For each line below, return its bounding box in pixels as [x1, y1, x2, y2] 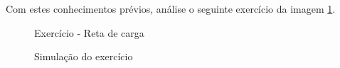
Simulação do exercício [34, 49, 133, 64]
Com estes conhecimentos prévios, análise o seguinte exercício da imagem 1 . [6, 1, 336, 16]
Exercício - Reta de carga [34, 25, 144, 40]
